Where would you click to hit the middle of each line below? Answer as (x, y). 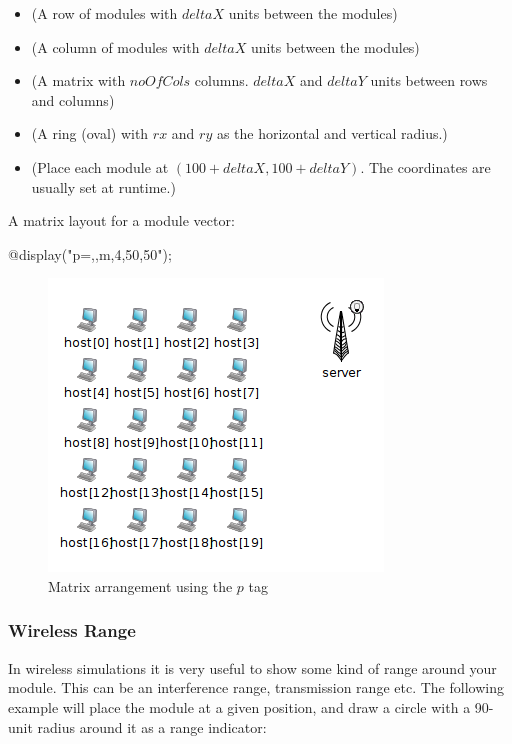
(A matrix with (78, 80)
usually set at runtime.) (103, 186)
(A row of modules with (104, 13)
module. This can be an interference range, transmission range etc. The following (256, 687)
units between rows (429, 80)
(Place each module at (100, 166)
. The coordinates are (425, 166)
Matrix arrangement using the (140, 585)
